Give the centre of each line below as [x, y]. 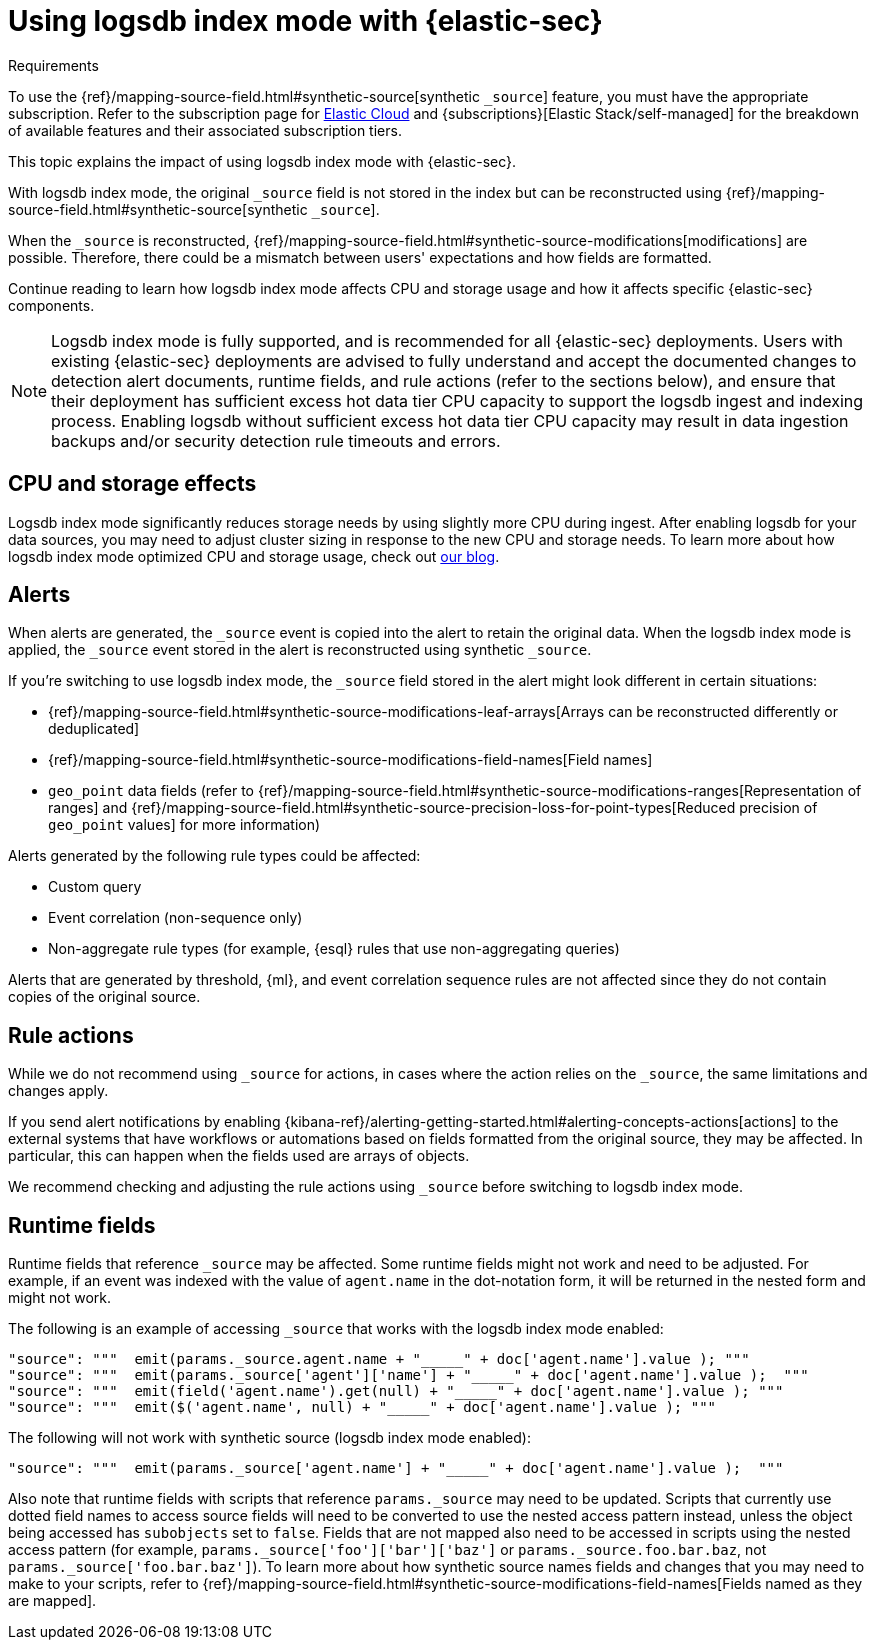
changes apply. [58, 1091]
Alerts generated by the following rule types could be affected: [214, 856]
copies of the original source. [104, 997]
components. [51, 305]
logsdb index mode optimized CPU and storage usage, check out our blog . [254, 556]
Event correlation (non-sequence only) [175, 918]
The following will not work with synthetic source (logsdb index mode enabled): [269, 1438]
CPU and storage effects [132, 484]
